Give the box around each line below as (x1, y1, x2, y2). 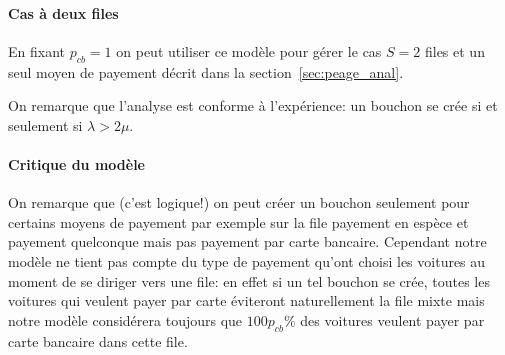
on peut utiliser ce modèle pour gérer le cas (116, 40, 382, 61)
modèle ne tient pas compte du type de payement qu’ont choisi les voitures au (8, 250, 486, 271)
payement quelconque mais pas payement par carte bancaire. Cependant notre (8, 231, 487, 252)
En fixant (8, 40, 65, 61)
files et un (424, 40, 485, 61)
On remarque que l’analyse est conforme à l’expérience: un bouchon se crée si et (8, 95, 498, 116)
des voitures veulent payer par (300, 309, 485, 330)
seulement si (8, 114, 83, 135)
